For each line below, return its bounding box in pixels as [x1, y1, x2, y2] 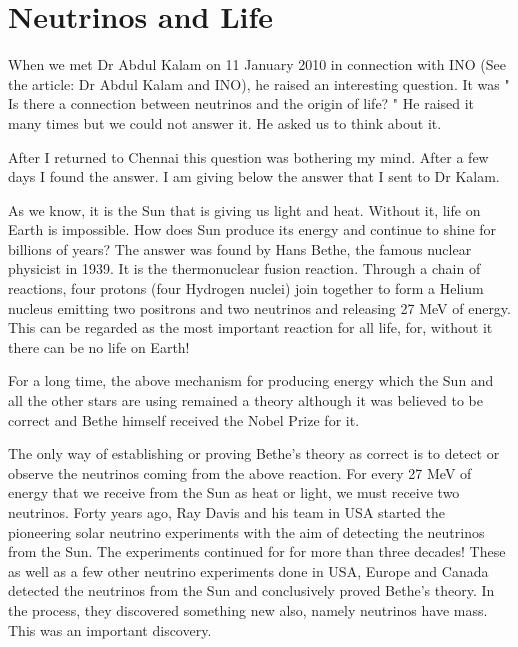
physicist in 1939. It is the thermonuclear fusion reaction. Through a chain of [8, 258, 481, 279]
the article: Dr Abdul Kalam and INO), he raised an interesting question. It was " [8, 73, 510, 94]
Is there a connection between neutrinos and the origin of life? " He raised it [8, 93, 475, 114]
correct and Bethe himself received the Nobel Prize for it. [8, 409, 360, 430]
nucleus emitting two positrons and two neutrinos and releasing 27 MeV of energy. [8, 297, 511, 318]
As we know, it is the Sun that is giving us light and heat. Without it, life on [8, 199, 481, 220]
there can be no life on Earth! [8, 336, 190, 357]
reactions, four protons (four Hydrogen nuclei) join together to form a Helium [8, 278, 484, 299]
